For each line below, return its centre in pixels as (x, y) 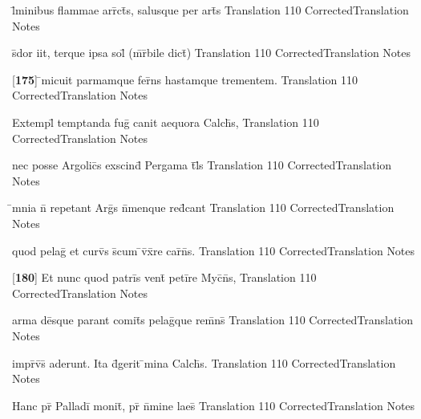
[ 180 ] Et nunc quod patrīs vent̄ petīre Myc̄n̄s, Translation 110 (164, 277)
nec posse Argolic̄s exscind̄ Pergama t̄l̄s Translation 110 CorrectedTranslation (202, 165)
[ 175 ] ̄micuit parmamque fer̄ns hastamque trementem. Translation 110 (185, 79)
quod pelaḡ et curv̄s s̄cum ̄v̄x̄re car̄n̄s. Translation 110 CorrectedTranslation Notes (214, 250)
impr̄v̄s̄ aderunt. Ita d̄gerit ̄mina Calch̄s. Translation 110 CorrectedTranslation (204, 362)
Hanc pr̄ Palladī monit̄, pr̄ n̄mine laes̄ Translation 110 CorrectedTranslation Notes (214, 405)
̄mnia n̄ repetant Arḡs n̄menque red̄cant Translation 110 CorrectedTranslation (203, 207)
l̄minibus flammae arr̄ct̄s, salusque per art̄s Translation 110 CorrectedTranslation (210, 10)
